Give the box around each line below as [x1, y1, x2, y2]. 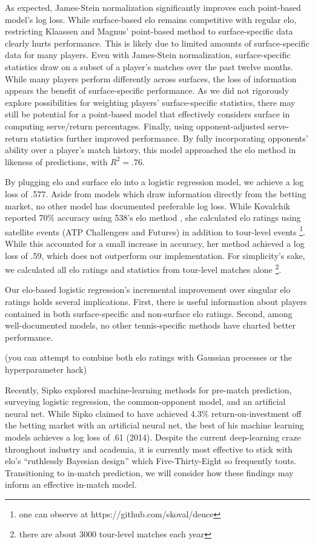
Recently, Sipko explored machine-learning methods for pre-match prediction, [5, 383, 292, 396]
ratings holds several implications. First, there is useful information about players [5, 295, 307, 307]
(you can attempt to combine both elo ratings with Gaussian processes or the [5, 351, 292, 364]
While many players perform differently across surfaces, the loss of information [5, 72, 297, 85]
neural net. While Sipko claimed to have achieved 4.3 [5, 407, 202, 419]
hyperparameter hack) [5, 362, 87, 375]
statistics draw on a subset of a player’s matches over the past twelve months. [5, 60, 293, 73]
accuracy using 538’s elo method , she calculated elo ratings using [57, 211, 301, 224]
